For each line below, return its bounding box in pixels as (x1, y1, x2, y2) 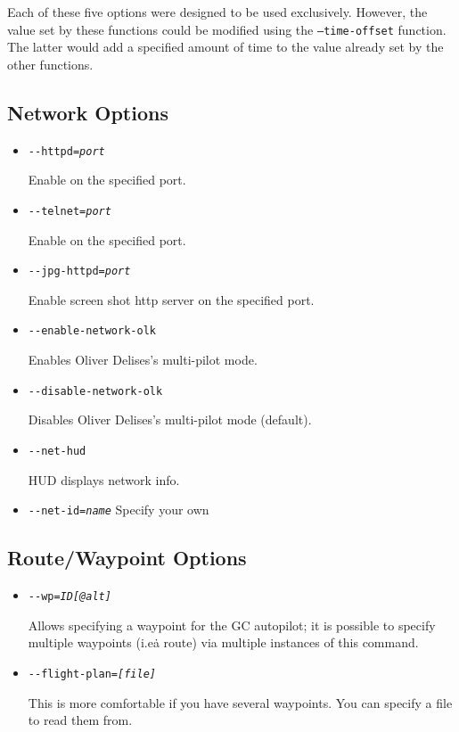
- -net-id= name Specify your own (28, 500, 209, 519)
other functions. (7, 54, 94, 73)
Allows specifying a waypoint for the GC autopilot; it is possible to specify (28, 615, 436, 634)
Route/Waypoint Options (7, 544, 247, 572)
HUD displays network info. (28, 470, 180, 489)
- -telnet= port (28, 204, 111, 218)
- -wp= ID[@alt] (28, 590, 111, 603)
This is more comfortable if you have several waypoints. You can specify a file (28, 693, 453, 711)
